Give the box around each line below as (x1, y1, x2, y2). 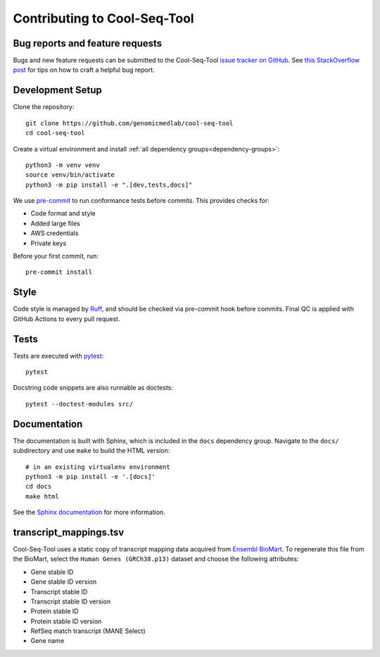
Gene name (30, 637, 65, 645)
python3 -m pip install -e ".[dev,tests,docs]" (25, 180, 193, 189)
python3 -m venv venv (25, 161, 100, 169)
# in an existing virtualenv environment (25, 463, 170, 471)
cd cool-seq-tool (25, 129, 85, 137)
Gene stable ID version (30, 577, 97, 586)
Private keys (30, 239, 67, 247)
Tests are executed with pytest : (13, 351, 104, 360)
